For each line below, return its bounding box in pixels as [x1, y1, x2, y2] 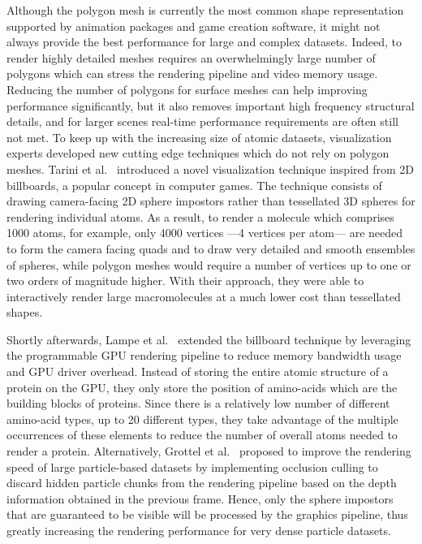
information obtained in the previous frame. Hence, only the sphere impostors [6, 490, 394, 507]
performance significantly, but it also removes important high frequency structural [6, 97, 415, 114]
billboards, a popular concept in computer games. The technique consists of [6, 176, 382, 193]
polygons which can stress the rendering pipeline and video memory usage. [6, 65, 378, 82]
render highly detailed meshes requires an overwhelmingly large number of [6, 49, 376, 66]
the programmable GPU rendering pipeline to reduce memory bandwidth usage [6, 347, 402, 364]
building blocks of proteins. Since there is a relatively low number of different [6, 395, 390, 412]
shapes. [6, 304, 43, 321]
